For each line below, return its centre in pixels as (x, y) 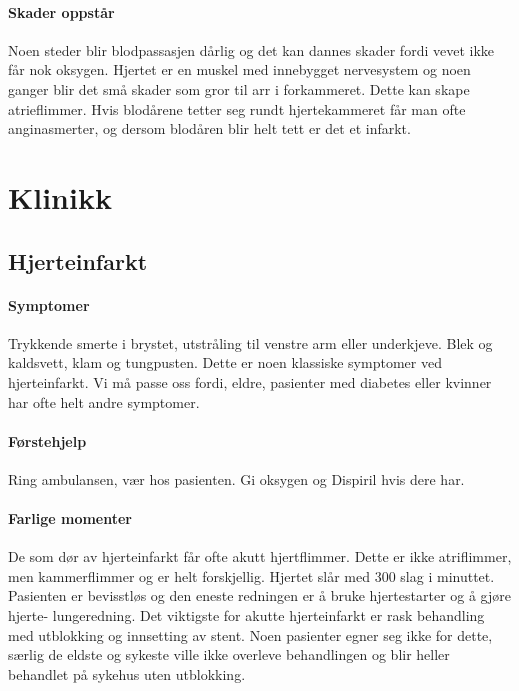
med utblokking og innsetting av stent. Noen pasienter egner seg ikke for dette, (250, 634)
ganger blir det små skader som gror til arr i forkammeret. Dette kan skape (239, 88)
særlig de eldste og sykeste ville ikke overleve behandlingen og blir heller (229, 654)
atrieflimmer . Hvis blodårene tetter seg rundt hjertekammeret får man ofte (237, 108)
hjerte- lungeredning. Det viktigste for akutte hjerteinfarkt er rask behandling (246, 615)
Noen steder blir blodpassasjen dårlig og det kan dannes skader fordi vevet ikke (251, 49)
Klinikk (60, 196)
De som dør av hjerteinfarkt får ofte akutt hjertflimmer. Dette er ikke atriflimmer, (260, 556)
